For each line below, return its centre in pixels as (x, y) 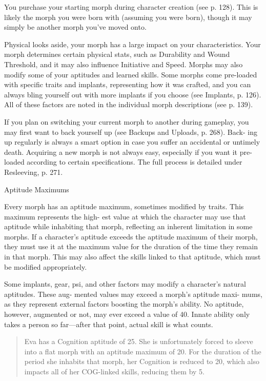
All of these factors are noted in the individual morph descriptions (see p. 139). (129, 104)
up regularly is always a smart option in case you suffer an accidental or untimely (132, 142)
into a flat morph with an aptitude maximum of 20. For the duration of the (143, 351)
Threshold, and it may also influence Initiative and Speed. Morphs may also (124, 64)
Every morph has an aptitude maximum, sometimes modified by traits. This (124, 206)
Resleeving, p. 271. (34, 172)
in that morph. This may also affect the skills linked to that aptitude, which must (132, 257)
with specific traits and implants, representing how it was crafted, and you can (128, 84)
